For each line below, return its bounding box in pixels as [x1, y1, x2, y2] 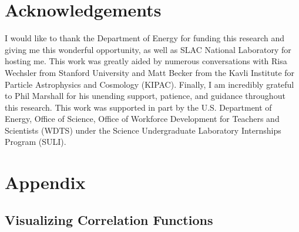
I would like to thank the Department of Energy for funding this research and [5, 32, 284, 44]
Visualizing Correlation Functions [5, 210, 213, 228]
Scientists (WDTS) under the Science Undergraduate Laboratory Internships [5, 124, 281, 136]
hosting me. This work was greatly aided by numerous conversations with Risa [5, 55, 287, 67]
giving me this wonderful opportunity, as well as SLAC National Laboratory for [5, 43, 291, 55]
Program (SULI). [5, 135, 66, 148]
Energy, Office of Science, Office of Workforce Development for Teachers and [5, 112, 280, 125]
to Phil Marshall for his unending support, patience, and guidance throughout [5, 90, 285, 102]
